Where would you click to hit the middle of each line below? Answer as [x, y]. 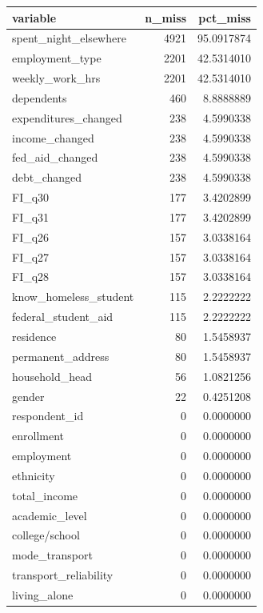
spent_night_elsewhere [69, 38]
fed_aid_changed [55, 157]
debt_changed [47, 177]
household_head [52, 376]
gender [28, 396]
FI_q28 [31, 276]
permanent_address [61, 356]
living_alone [43, 594]
